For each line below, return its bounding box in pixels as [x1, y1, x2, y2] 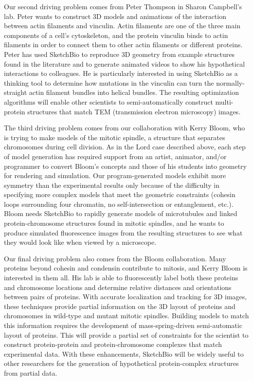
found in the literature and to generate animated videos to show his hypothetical [4, 58, 245, 69]
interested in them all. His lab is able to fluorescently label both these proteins [4, 272, 238, 283]
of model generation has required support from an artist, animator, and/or [4, 151, 227, 161]
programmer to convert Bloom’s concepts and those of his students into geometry [4, 161, 247, 171]
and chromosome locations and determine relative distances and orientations [4, 282, 232, 292]
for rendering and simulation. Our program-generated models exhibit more [4, 170, 226, 181]
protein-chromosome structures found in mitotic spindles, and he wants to [4, 218, 224, 228]
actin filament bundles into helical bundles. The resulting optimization [29, 87, 239, 97]
